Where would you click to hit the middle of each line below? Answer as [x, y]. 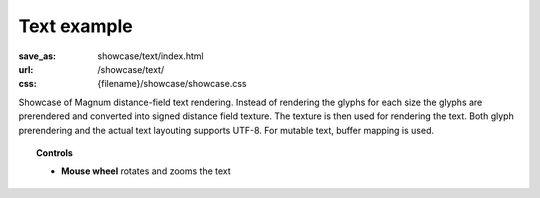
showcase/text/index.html [150, 56]
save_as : [37, 56]
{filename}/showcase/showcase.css [172, 84]
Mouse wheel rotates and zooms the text [146, 171]
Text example [76, 26]
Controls [55, 152]
